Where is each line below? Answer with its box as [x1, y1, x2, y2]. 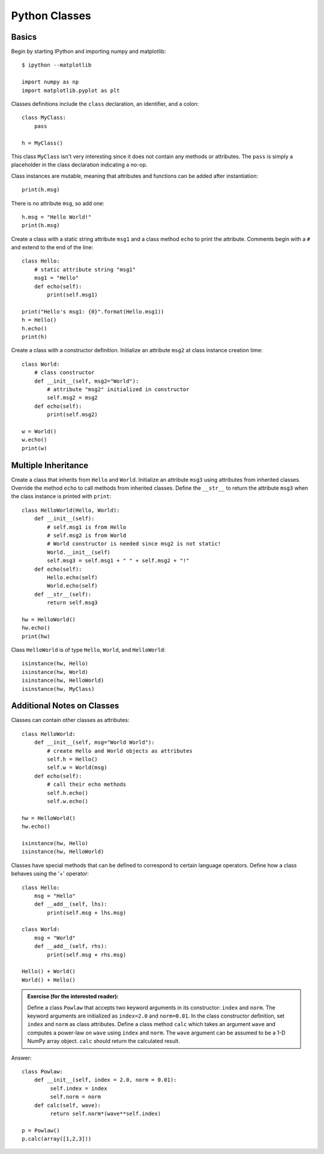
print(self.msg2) [47, 411, 98, 418]
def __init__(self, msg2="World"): [34, 377, 139, 384]
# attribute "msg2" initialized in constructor [47, 386, 190, 393]
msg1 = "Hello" [34, 275, 79, 282]
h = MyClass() [22, 139, 63, 147]
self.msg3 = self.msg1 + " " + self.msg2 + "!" [47, 557, 190, 564]
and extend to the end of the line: [11, 244, 94, 251]
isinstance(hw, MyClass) [22, 685, 95, 692]
